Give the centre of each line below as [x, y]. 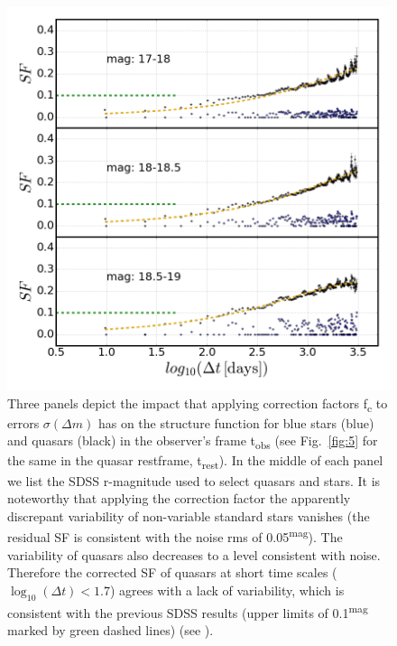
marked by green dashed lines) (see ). [111, 629]
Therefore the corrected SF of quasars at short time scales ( [172, 572]
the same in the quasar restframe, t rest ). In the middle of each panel [195, 462]
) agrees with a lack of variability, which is [227, 590]
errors [23, 422]
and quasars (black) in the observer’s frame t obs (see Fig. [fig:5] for [193, 442]
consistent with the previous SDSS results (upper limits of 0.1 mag [188, 611]
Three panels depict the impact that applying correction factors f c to [198, 404]
